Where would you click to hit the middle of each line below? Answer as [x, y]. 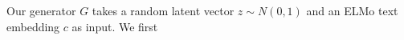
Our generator [41, 10]
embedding [33, 26]
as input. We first [115, 26]
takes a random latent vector [163, 10]
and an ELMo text [352, 10]
